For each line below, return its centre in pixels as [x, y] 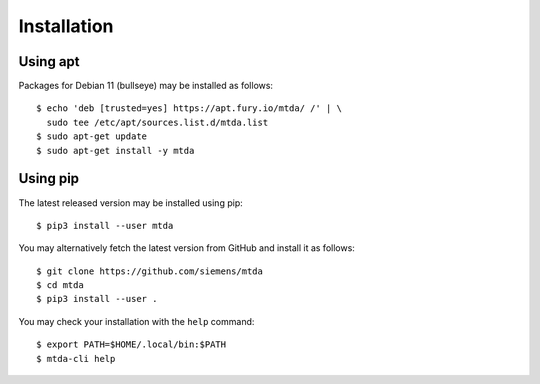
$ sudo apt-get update [92, 136]
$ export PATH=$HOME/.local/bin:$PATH [131, 344]
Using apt [49, 61]
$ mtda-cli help [76, 358]
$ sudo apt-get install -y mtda [115, 150]
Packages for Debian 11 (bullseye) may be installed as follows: [146, 86]
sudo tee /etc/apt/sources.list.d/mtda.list [157, 122]
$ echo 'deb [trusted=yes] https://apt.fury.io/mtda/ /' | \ [189, 108]
